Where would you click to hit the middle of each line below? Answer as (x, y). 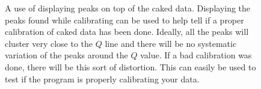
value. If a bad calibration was (196, 55)
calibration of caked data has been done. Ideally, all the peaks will (127, 32)
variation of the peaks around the (66, 55)
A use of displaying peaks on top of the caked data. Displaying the (128, 8)
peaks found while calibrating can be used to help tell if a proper (124, 20)
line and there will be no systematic (171, 43)
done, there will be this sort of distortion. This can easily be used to (130, 66)
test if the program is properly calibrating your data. (102, 78)
